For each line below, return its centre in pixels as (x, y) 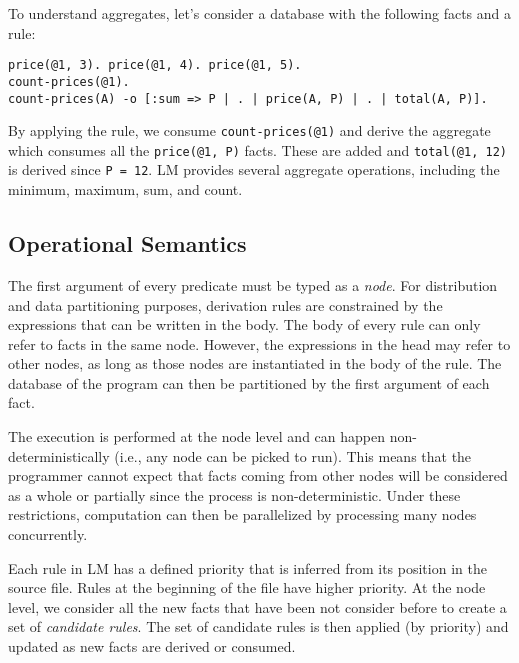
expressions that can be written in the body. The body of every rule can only (244, 324)
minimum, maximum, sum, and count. (125, 189)
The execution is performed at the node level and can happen (196, 436)
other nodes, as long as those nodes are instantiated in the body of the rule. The (255, 363)
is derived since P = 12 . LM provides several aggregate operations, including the (254, 169)
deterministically (59, 455)
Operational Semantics (127, 243)
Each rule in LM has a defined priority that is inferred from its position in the (247, 567)
